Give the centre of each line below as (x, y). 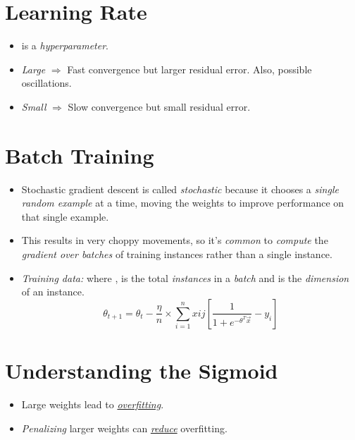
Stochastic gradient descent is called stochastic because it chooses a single (180, 189)
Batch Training (80, 155)
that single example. (65, 216)
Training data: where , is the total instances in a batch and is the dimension (185, 277)
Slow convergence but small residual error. (159, 106)
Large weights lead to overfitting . (93, 404)
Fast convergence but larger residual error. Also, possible (189, 69)
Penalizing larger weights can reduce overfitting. (124, 428)
